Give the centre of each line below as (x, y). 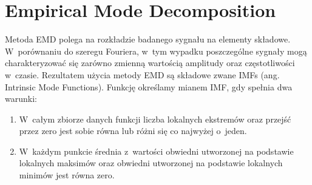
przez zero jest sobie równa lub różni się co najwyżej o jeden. (133, 131)
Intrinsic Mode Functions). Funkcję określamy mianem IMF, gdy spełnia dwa (149, 86)
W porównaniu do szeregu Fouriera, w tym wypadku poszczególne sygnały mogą (156, 51)
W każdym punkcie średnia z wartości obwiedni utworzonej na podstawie (156, 151)
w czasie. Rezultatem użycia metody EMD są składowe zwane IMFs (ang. (142, 74)
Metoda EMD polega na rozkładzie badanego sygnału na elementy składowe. (148, 39)
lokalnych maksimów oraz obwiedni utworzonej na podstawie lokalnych (151, 163)
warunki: (21, 99)
